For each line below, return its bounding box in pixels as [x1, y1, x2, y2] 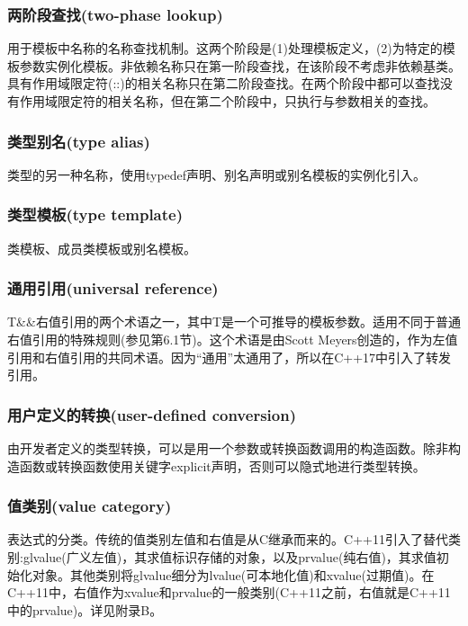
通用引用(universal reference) [7, 277, 219, 300]
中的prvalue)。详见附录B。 [7, 600, 163, 619]
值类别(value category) [7, 495, 172, 517]
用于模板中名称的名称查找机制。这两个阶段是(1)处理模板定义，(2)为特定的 [7, 39, 443, 58]
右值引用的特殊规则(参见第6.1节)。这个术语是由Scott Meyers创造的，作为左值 [7, 330, 458, 349]
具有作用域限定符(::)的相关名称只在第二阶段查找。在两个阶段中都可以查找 [7, 74, 440, 93]
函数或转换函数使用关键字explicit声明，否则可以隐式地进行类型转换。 [19, 456, 426, 475]
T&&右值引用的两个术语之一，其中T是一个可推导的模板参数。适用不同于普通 [7, 312, 461, 331]
